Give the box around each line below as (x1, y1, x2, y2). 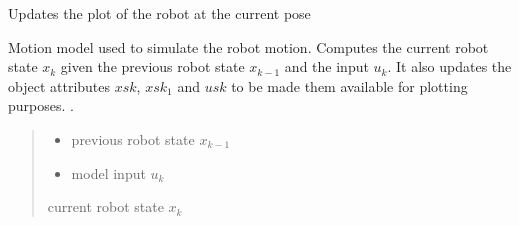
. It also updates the (387, 56, 512, 77)
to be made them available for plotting (231, 75, 468, 96)
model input (71, 162, 146, 183)
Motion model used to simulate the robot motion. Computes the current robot (8, 36, 489, 57)
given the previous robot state (60, 56, 245, 77)
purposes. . (8, 95, 74, 116)
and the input (284, 56, 369, 77)
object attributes (8, 75, 111, 96)
